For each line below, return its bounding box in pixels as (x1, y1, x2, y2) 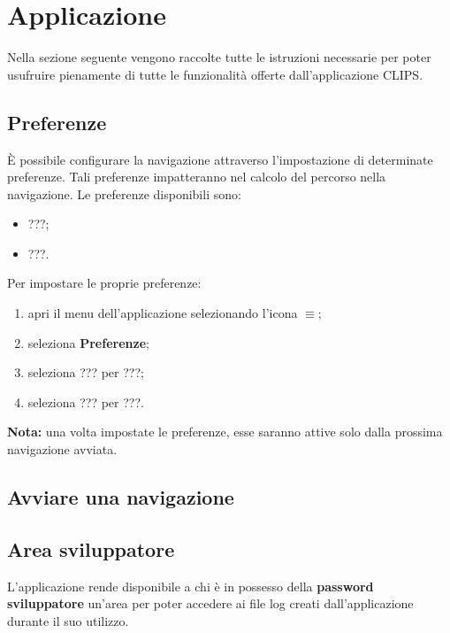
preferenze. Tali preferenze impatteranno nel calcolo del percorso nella (7, 167, 386, 186)
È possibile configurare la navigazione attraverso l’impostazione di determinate (7, 150, 433, 168)
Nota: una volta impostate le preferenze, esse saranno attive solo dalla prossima (7, 422, 443, 441)
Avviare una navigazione (7, 483, 234, 511)
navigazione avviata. (7, 440, 118, 459)
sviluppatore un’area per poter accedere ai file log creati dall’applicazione (7, 594, 414, 613)
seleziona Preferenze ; (27, 333, 149, 351)
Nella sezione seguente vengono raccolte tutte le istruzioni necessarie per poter (7, 48, 431, 66)
